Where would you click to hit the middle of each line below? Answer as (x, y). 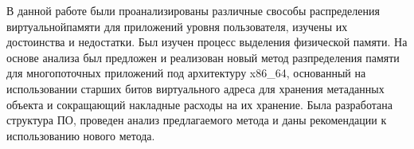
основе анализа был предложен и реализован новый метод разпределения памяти (203, 57)
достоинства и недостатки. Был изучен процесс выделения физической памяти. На (207, 42)
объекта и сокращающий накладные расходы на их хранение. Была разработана (199, 104)
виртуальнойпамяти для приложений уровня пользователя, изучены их (177, 26)
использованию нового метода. (81, 135)
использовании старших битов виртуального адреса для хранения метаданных (195, 88)
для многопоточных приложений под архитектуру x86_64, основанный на (186, 73)
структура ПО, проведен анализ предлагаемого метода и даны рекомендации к (197, 120)
